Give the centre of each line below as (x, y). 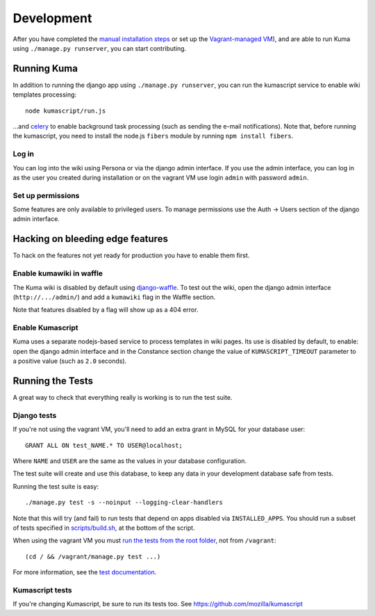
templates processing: (44, 95)
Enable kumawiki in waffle (58, 273)
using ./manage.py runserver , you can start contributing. (100, 48)
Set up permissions (46, 195)
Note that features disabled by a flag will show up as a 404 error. (106, 310)
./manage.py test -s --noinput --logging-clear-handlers (124, 503)
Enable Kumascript (46, 328)
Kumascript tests (42, 590)
